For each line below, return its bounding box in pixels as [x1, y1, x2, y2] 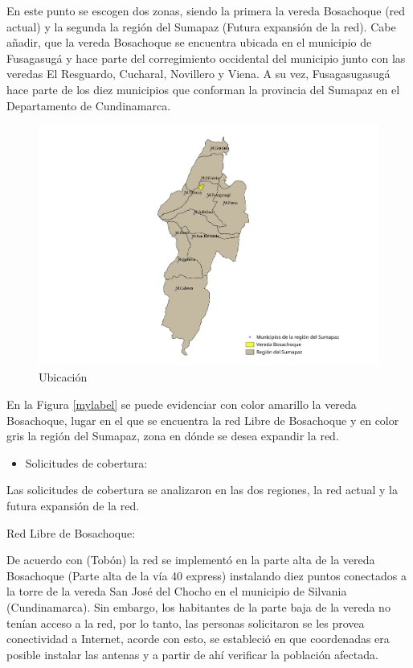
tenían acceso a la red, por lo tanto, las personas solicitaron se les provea [6, 614, 365, 631]
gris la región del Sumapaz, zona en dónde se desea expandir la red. [6, 427, 339, 444]
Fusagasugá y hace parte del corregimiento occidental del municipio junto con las [6, 49, 406, 66]
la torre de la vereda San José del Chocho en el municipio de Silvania [6, 583, 347, 600]
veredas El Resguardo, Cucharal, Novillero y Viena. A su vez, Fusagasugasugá [6, 65, 391, 82]
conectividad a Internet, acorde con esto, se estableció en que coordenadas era [6, 630, 390, 647]
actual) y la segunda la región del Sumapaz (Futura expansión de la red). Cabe [6, 18, 396, 35]
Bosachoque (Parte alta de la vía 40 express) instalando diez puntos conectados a [6, 567, 407, 583]
